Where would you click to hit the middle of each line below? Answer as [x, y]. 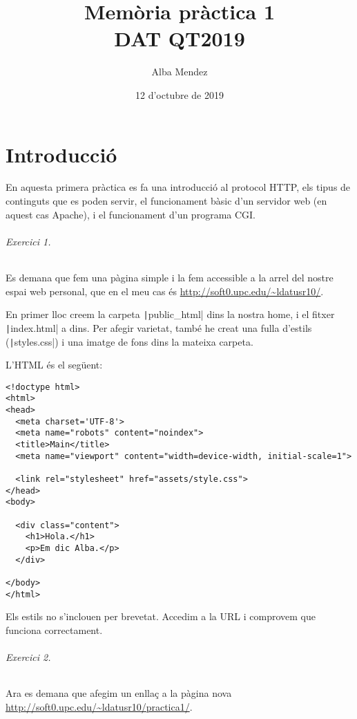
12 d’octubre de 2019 [180, 94]
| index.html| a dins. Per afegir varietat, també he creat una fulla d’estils [159, 327]
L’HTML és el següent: [54, 365]
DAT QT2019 [180, 38]
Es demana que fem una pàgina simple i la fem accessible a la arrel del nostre [170, 278]
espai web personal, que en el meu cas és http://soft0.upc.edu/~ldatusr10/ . [165, 291]
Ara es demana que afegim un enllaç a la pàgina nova [119, 693]
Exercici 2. [28, 657]
